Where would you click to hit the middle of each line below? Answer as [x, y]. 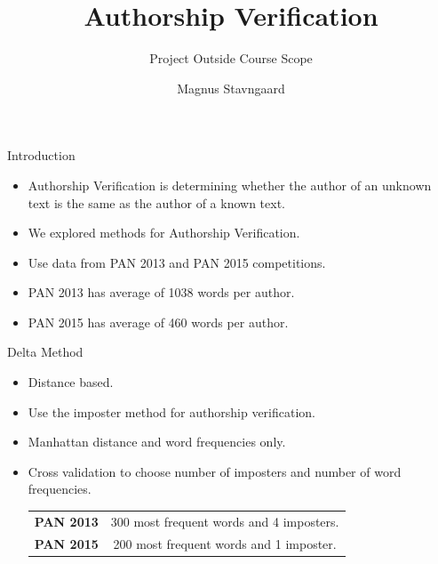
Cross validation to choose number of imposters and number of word [215, 471]
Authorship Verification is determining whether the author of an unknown [230, 185]
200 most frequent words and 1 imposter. [225, 543]
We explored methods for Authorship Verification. [164, 233]
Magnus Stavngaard [231, 88]
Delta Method [45, 352]
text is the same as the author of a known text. [156, 202]
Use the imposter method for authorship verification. [171, 411]
